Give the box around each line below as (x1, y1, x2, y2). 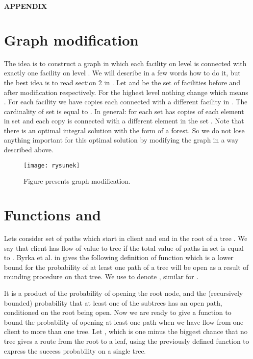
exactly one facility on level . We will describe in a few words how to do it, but (4, 68, 241, 78)
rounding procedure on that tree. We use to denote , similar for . (4, 271, 199, 282)
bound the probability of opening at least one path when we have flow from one (4, 316, 244, 327)
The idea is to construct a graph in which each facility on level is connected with (4, 58, 247, 68)
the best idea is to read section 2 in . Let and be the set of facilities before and (4, 77, 241, 87)
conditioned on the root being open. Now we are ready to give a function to (4, 307, 231, 317)
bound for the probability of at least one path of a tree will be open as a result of (4, 262, 249, 272)
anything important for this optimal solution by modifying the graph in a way (4, 135, 239, 145)
